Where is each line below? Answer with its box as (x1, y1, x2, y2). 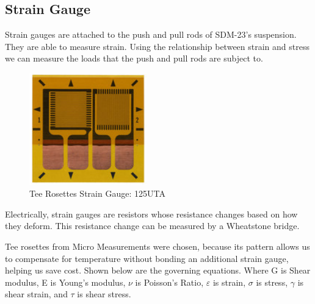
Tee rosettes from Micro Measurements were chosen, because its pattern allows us (5, 240, 310, 253)
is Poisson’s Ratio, (135, 275, 204, 288)
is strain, (212, 275, 246, 288)
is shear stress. (77, 288, 131, 300)
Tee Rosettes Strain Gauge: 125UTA (29, 187, 165, 200)
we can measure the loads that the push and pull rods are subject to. (5, 52, 263, 65)
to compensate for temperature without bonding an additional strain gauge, (5, 252, 289, 264)
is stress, (256, 275, 288, 288)
